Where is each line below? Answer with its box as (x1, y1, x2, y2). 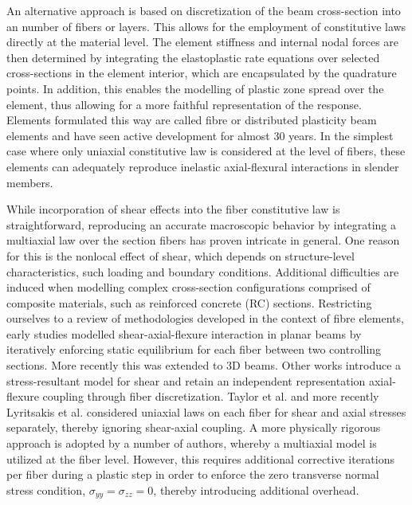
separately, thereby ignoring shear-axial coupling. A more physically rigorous (6, 419, 381, 436)
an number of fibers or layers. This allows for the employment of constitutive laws (6, 18, 406, 34)
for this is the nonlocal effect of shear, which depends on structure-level (6, 247, 355, 264)
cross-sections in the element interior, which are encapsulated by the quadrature (6, 65, 397, 81)
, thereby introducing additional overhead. (153, 481, 359, 498)
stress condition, (6, 481, 86, 498)
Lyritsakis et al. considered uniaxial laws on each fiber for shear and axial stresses (6, 403, 406, 420)
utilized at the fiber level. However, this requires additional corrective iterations (6, 450, 395, 467)
